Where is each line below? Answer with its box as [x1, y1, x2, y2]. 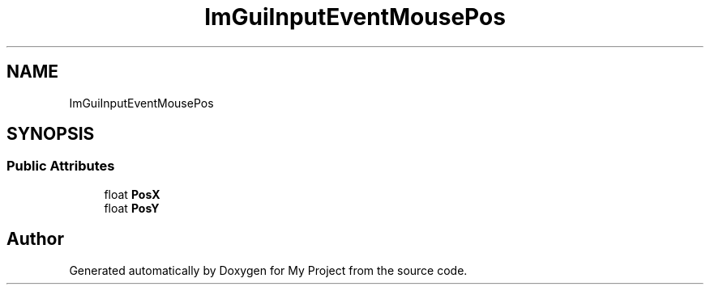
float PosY [104, 200, 160, 215]
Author [6, 229, 64, 250]
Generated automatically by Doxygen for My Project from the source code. [69, 263, 468, 277]
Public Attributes [6, 158, 115, 175]
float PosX [104, 187, 160, 201]
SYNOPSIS [6, 124, 95, 145]
